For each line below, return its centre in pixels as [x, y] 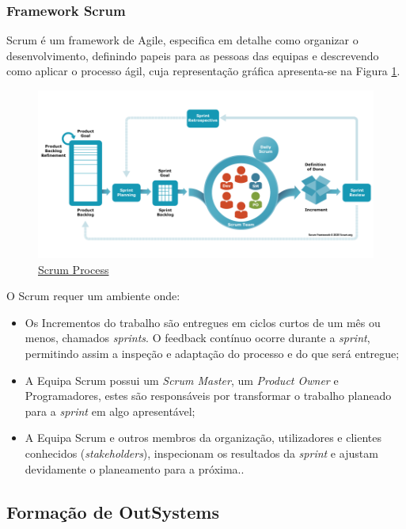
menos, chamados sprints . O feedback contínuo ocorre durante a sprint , [197, 338]
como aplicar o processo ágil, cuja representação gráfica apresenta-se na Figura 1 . [203, 71]
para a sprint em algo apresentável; [110, 411]
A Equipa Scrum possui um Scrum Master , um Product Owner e [182, 380]
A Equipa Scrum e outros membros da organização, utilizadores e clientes [203, 438]
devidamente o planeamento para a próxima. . [135, 468]
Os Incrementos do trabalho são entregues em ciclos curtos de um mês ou [203, 322]
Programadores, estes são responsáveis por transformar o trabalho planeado [208, 396]
